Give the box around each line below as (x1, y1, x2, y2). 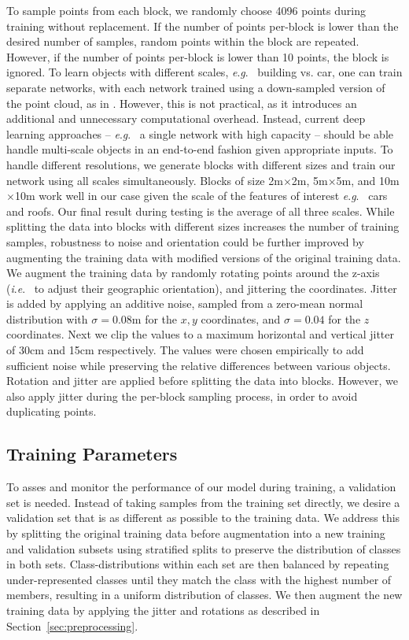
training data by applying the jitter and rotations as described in (6, 601, 320, 618)
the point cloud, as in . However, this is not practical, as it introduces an (6, 94, 357, 111)
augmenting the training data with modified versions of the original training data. (6, 249, 401, 265)
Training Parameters (6, 442, 178, 466)
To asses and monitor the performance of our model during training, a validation (6, 479, 396, 495)
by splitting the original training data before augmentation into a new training (6, 525, 385, 542)
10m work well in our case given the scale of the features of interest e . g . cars (14, 187, 388, 204)
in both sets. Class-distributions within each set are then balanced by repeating (6, 556, 389, 572)
